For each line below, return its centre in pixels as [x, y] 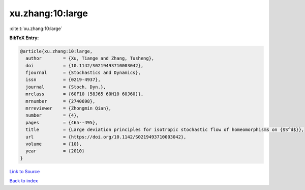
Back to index [24, 181]
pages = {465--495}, [62, 123]
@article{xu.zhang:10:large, [56, 51]
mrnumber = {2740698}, [60, 101]
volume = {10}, [54, 144]
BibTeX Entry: [24, 38]
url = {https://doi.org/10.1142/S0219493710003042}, [106, 137]
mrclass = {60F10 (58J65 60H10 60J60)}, [85, 94]
